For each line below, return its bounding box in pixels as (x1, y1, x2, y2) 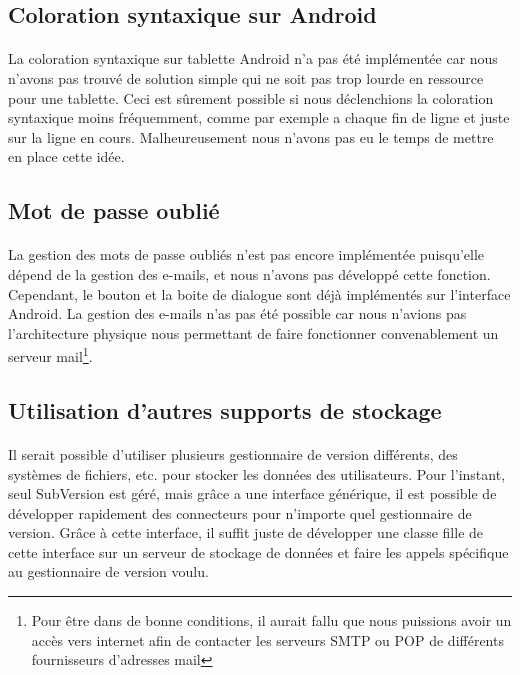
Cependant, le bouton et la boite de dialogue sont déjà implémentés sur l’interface (8, 283, 511, 304)
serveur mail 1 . (8, 343, 93, 366)
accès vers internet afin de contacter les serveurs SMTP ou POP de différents (31, 629, 504, 650)
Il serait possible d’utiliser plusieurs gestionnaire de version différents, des (8, 443, 458, 464)
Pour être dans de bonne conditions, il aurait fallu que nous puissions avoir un (31, 610, 512, 631)
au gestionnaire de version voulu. (8, 561, 209, 582)
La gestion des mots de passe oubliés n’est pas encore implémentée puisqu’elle (8, 244, 485, 265)
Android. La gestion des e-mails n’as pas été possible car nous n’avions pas (8, 303, 467, 324)
